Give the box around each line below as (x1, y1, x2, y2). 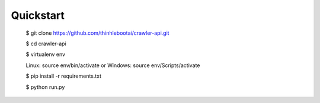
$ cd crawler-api (25, 40, 66, 47)
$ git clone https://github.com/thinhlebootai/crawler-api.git (25, 29, 169, 36)
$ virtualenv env (25, 51, 65, 58)
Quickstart (11, 9, 65, 22)
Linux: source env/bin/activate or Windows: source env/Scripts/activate (25, 62, 200, 69)
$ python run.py (25, 83, 65, 91)
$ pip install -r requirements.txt (25, 72, 102, 79)
